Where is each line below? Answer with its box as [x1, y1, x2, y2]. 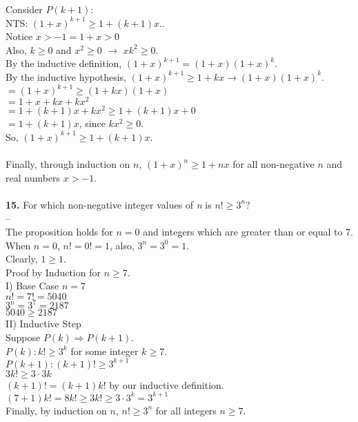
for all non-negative [232, 157, 315, 171]
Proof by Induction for [6, 265, 101, 279]
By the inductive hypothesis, [6, 69, 126, 84]
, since [79, 116, 106, 131]
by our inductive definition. [109, 377, 224, 392]
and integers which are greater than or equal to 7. [143, 224, 353, 238]
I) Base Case [6, 278, 59, 293]
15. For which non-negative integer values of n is [6, 197, 212, 211]
